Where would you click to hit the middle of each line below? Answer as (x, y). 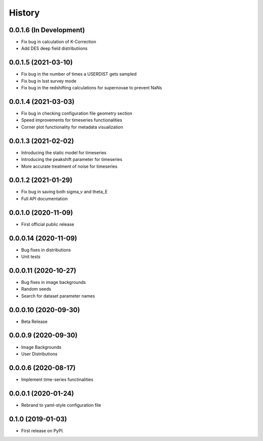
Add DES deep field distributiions (54, 48)
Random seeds (36, 289)
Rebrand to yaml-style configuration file (61, 405)
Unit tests (31, 257)
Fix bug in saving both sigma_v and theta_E (65, 192)
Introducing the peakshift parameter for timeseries (72, 160)
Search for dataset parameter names (58, 296)
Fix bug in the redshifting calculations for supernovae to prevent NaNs (92, 88)
